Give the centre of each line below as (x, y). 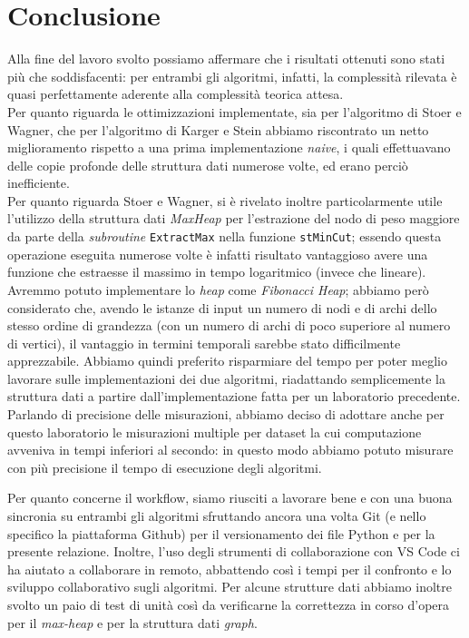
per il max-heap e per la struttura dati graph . (132, 622)
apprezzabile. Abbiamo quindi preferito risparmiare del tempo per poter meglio (227, 361)
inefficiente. (39, 183)
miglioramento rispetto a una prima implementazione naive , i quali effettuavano (229, 147)
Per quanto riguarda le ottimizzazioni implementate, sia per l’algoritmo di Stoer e (234, 111)
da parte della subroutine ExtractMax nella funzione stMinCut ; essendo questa (225, 236)
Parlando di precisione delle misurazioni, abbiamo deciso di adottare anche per (226, 414)
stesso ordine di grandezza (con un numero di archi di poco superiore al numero (229, 325)
